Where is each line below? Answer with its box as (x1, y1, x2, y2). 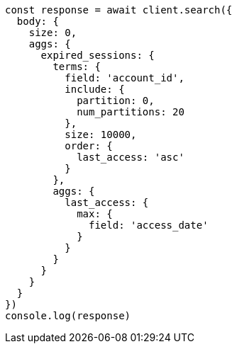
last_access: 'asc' (77, 151, 184, 163)
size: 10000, (65, 129, 137, 140)
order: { (65, 140, 113, 151)
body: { (16, 16, 59, 27)
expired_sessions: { (40, 50, 155, 61)
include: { (65, 84, 125, 95)
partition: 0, (77, 95, 155, 106)
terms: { (53, 61, 101, 72)
